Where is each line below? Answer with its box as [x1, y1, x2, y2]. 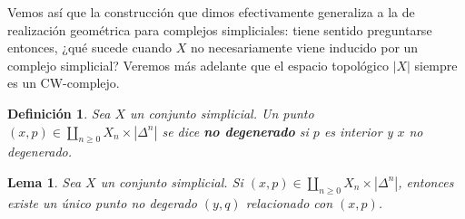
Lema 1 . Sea [7, 172, 82, 191]
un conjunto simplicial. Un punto [130, 103, 314, 122]
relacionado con [245, 193, 333, 212]
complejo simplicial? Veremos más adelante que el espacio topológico [7, 55, 389, 74]
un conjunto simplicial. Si [100, 172, 243, 191]
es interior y [323, 121, 393, 140]
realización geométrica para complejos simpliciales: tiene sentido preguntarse [7, 20, 432, 39]
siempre [414, 55, 458, 74]
